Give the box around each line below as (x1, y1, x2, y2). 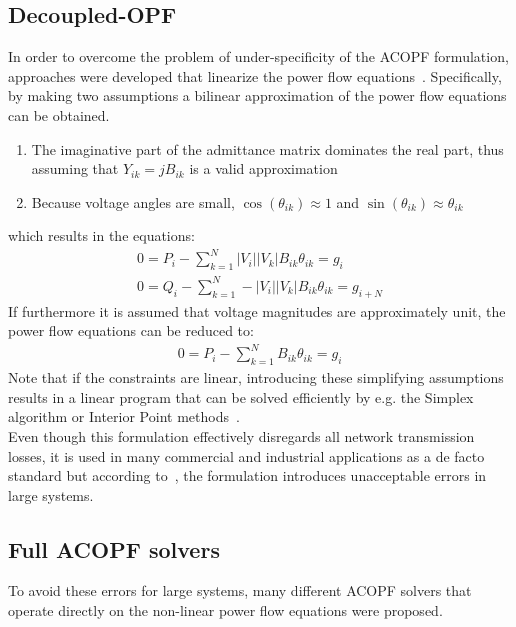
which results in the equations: (8, 225, 195, 246)
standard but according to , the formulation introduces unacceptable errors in (8, 465, 487, 486)
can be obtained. (8, 104, 110, 125)
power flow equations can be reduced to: (8, 320, 254, 341)
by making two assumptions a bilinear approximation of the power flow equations (8, 85, 507, 106)
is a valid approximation (189, 158, 338, 179)
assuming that (31, 158, 119, 179)
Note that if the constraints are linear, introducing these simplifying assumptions (8, 367, 504, 388)
